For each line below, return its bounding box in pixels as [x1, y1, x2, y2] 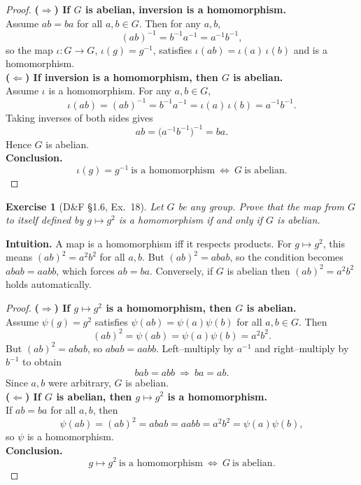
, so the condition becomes [229, 249, 344, 264]
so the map [6, 42, 53, 57]
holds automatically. [6, 277, 92, 291]
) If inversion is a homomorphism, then [25, 69, 218, 84]
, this [323, 236, 345, 250]
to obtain [22, 354, 62, 369]
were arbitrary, [48, 375, 111, 389]
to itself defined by [6, 212, 84, 227]
